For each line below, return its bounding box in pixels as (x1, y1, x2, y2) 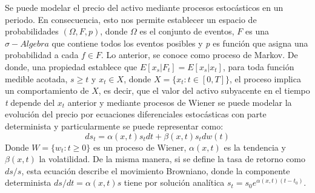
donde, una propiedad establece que (5, 60, 138, 73)
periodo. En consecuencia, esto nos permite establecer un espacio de (5, 13, 257, 25)
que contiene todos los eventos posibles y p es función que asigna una (51, 36, 308, 49)
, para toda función (222, 60, 294, 73)
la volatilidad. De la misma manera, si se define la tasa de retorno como (39, 152, 306, 165)
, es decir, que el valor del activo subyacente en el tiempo (98, 84, 310, 97)
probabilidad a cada (5, 48, 79, 61)
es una (245, 25, 269, 38)
